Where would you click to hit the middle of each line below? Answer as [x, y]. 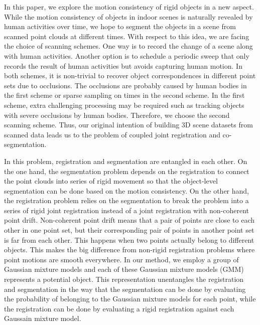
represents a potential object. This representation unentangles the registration [124, 279]
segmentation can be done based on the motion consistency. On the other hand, [127, 190]
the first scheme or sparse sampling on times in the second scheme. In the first [124, 95]
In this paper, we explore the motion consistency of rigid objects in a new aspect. [129, 7]
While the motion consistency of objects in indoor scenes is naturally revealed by [128, 16]
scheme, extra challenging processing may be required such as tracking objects [124, 105]
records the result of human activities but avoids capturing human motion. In [123, 65]
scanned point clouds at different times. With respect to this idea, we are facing [127, 36]
